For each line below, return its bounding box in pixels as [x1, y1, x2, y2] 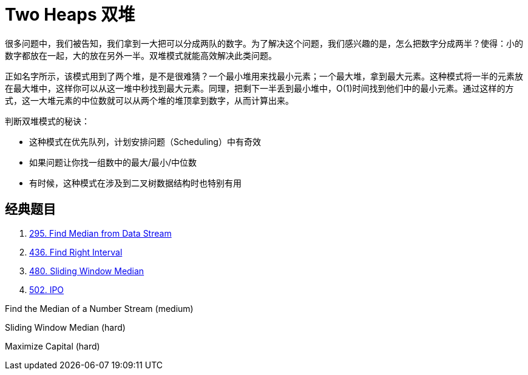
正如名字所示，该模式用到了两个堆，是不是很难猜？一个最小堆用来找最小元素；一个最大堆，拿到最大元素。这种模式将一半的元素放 [5, 70, 523, 81]
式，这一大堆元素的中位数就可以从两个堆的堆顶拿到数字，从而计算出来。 [5, 95, 294, 106]
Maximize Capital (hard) [5, 340, 100, 351]
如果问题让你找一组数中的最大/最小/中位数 [29, 157, 197, 167]
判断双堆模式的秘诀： [5, 115, 90, 126]
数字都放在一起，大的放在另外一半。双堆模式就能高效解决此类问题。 [5, 50, 277, 61]
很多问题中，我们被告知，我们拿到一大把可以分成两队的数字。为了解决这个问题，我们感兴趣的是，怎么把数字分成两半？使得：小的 [5, 38, 523, 49]
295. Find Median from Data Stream [29, 228, 172, 238]
